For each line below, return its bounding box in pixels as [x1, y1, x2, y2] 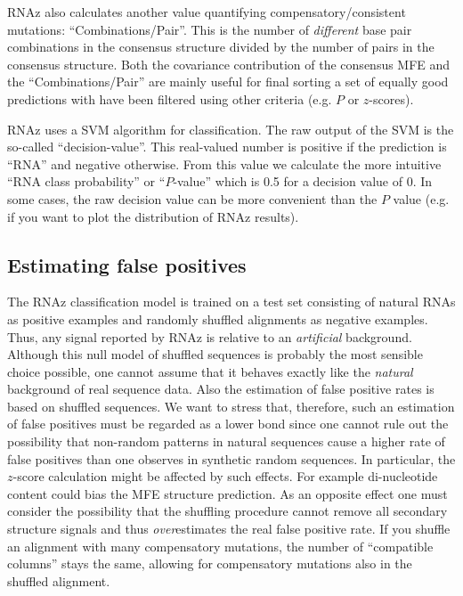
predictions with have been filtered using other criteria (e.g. [7, 89, 332, 108]
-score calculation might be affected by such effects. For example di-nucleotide [12, 467, 438, 486]
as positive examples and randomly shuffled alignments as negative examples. [7, 309, 428, 328]
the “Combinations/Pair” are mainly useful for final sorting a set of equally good [7, 72, 449, 91]
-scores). [369, 89, 414, 108]
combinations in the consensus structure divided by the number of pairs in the [7, 37, 435, 56]
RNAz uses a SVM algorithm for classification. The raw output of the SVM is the [7, 119, 454, 138]
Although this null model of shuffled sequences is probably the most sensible [7, 345, 423, 363]
